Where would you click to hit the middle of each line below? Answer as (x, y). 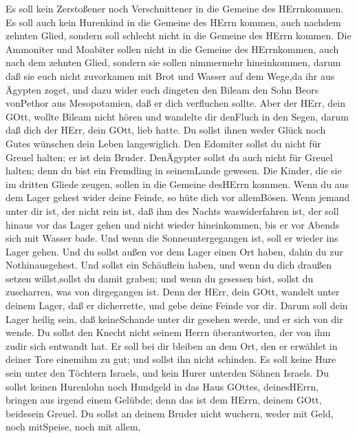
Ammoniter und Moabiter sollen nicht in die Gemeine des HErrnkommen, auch (172, 49)
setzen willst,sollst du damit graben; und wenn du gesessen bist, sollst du (160, 278)
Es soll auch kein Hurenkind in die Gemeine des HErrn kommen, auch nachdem (173, 22)
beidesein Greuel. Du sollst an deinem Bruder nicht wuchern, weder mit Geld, (170, 413)
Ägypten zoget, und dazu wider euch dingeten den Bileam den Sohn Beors (162, 89)
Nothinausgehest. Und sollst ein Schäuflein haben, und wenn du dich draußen (169, 265)
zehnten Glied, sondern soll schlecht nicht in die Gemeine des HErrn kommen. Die (178, 35)
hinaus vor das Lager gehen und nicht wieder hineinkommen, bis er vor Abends (173, 224)
